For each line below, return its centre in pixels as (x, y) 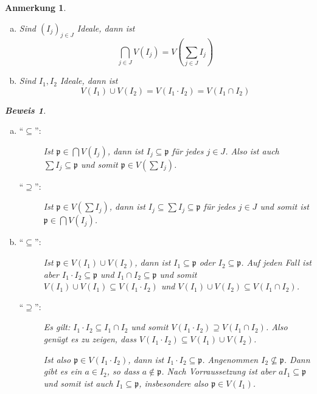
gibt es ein (63, 371)
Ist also (57, 359)
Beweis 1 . (26, 110)
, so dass (123, 371)
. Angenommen (230, 359)
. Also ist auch (252, 150)
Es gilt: (57, 327)
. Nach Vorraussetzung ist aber (219, 371)
